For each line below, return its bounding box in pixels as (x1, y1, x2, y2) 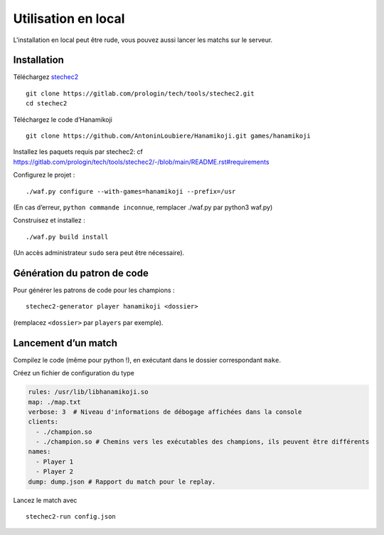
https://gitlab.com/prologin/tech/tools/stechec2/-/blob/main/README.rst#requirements (13, 157, 270, 166)
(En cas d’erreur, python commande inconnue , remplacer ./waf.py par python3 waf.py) (13, 203, 273, 212)
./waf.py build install (26, 232, 109, 241)
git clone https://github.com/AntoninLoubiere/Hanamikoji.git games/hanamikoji (26, 132, 311, 140)
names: (28, 447, 51, 456)
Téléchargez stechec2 (13, 73, 79, 81)
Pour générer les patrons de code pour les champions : (13, 286, 175, 295)
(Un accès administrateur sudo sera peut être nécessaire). (13, 249, 185, 257)
